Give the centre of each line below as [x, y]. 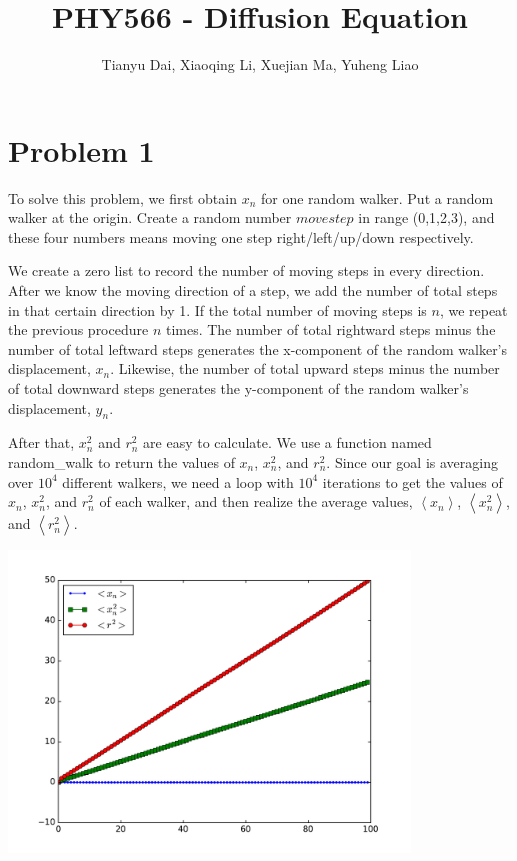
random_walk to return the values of [121, 461]
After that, [41, 442]
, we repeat [473, 309]
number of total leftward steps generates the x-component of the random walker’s [258, 348]
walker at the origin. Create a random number [150, 217]
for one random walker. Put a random [377, 197]
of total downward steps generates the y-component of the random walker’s [238, 388]
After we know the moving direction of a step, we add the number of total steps [253, 290]
